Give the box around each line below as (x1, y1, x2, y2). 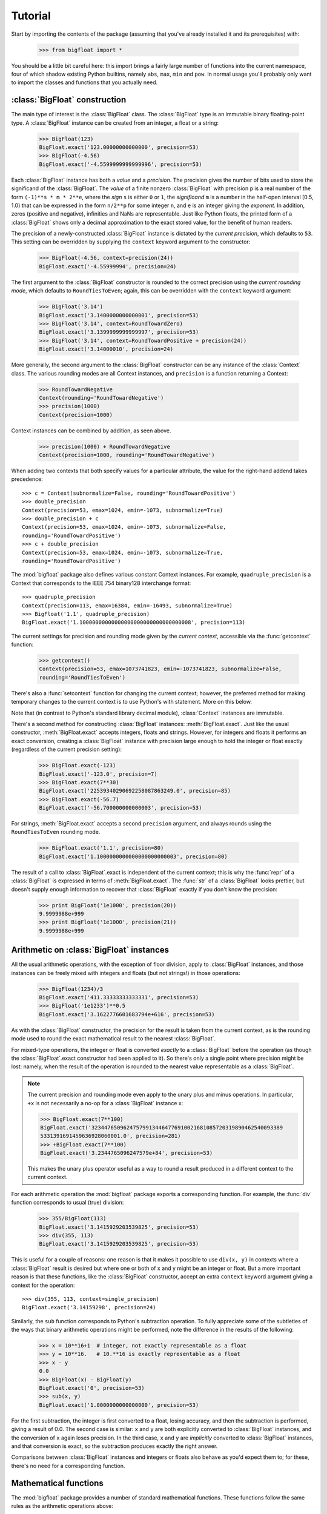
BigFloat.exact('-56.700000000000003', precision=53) (39, 804, 202, 812)
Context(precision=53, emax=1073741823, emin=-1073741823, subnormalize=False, (39, 666, 282, 672)
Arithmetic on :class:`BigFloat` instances (11, 945, 170, 955)
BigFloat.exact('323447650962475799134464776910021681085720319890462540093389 (40, 1124, 283, 1131)
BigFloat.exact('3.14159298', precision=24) (22, 1304, 157, 1311)
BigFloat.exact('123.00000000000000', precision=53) (39, 144, 199, 151)
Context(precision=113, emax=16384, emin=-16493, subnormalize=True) (22, 602, 233, 609)
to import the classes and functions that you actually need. (11, 79, 158, 86)
